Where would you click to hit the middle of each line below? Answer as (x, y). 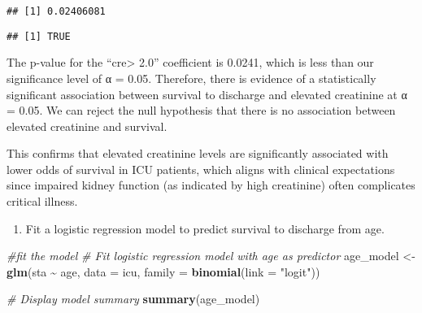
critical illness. (42, 201)
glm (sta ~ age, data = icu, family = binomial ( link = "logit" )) (163, 271)
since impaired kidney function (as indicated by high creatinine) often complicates (211, 185)
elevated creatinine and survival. (87, 126)
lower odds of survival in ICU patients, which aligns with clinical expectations (201, 169)
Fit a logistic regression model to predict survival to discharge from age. (205, 228)
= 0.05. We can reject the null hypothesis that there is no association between (201, 110)
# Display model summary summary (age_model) (133, 299)
